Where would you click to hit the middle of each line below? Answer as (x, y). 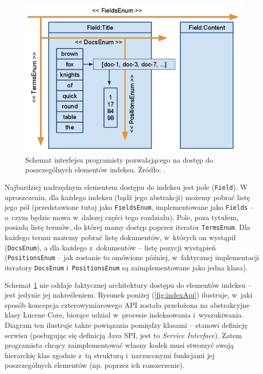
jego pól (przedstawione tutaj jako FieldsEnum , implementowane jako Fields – (129, 207)
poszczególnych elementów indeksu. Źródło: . (96, 170)
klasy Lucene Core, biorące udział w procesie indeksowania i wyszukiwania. (124, 315)
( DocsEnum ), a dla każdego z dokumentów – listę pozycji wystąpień (110, 247)
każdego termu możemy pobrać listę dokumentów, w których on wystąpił (120, 237)
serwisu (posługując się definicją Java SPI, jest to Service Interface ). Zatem (123, 335)
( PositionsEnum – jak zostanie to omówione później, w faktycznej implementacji (132, 257)
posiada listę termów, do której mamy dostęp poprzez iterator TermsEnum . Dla (128, 227)
